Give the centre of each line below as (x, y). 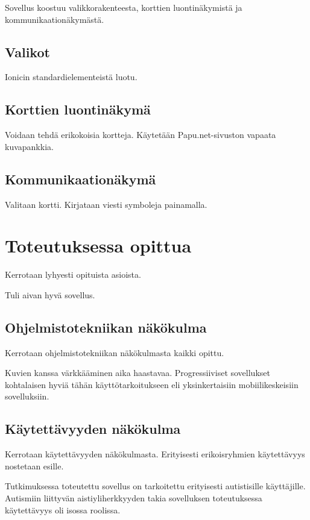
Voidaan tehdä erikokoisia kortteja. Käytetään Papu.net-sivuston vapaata (141, 135)
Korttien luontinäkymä (78, 109)
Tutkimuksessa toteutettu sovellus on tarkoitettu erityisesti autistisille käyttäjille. (155, 486)
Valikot (27, 52)
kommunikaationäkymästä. (55, 19)
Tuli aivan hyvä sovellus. (50, 294)
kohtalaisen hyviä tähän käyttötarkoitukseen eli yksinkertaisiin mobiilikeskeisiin (152, 384)
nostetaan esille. (34, 465)
